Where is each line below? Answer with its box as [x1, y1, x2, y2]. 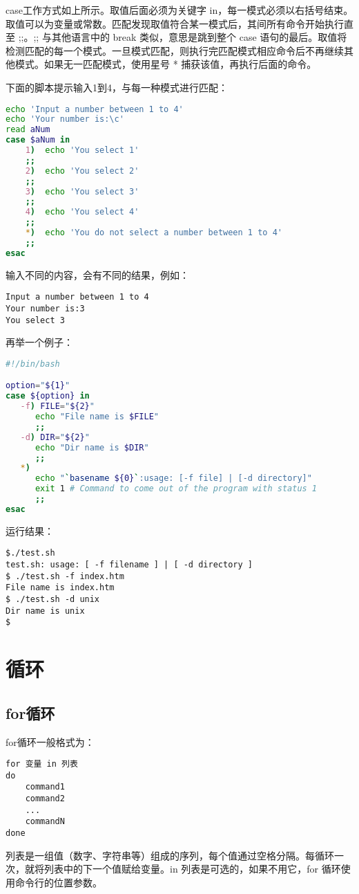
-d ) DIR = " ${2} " [20, 432, 90, 442]
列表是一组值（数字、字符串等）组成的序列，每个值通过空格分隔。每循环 [6, 848, 334, 862]
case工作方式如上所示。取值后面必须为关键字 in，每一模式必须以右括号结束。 [6, 3, 353, 17]
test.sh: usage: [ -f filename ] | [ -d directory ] [6, 560, 253, 569]
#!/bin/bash [6, 358, 60, 369]
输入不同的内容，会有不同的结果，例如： [6, 267, 189, 282]
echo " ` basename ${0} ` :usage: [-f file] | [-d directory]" [35, 473, 312, 484]
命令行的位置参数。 [14, 875, 102, 889]
